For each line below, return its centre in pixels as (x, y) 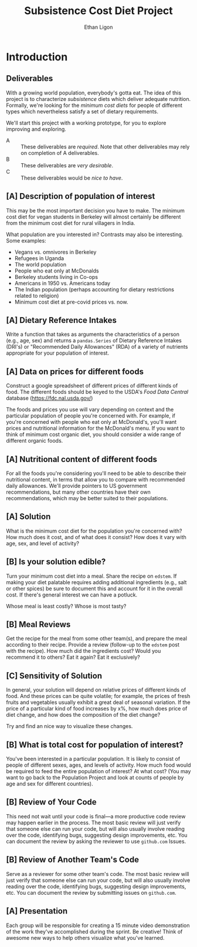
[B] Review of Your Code (51, 802)
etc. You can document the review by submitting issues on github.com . (91, 892)
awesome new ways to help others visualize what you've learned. (85, 938)
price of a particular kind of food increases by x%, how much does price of (97, 709)
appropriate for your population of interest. (58, 353)
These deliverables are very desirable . (67, 165)
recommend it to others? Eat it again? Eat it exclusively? (73, 657)
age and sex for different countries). (50, 784)
